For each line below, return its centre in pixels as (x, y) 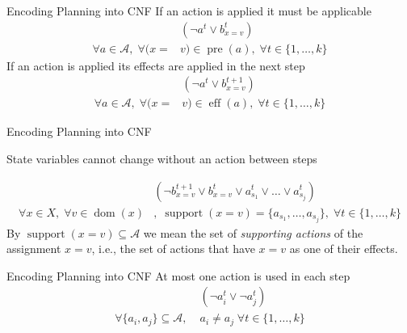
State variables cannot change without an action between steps (162, 158)
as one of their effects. (344, 249)
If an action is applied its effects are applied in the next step (156, 65)
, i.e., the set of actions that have (173, 249)
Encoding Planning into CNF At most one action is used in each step (178, 275)
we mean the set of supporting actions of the (253, 232)
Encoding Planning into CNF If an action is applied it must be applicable (189, 11)
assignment (34, 249)
